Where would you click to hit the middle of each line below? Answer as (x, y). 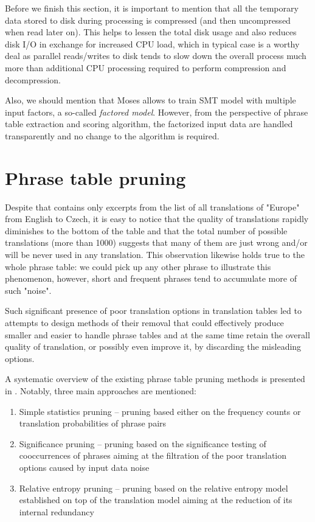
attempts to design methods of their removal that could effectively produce (144, 322)
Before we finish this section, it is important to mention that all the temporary (152, 8)
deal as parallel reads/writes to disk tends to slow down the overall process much (156, 56)
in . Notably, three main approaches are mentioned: (101, 390)
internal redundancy (57, 511)
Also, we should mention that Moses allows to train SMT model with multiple (151, 100)
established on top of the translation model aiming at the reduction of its (156, 500)
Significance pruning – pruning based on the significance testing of (143, 443)
